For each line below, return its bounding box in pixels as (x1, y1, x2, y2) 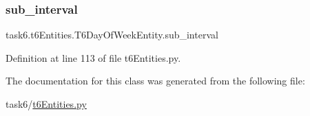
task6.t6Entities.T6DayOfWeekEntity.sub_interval (6, 27, 218, 42)
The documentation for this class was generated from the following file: (6, 73, 305, 88)
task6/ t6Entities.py (6, 97, 87, 111)
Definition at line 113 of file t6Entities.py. (6, 50, 181, 65)
